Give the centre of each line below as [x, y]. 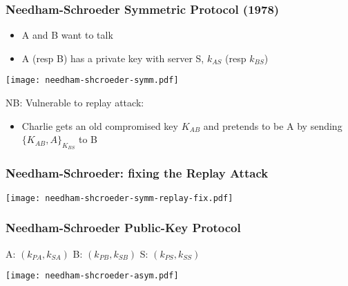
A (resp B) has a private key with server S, [113, 58]
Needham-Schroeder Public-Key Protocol [123, 228]
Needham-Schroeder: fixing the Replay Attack [137, 173]
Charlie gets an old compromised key [100, 125]
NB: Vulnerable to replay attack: [75, 103]
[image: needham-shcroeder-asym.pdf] [92, 276]
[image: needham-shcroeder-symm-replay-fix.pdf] [119, 198]
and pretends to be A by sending [273, 125]
